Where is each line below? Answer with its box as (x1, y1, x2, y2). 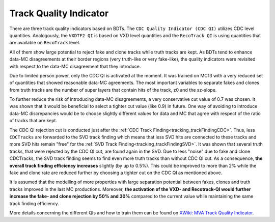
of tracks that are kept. (9, 118, 58, 124)
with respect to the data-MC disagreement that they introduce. (9, 63, 141, 69)
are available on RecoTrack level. (9, 40, 80, 46)
